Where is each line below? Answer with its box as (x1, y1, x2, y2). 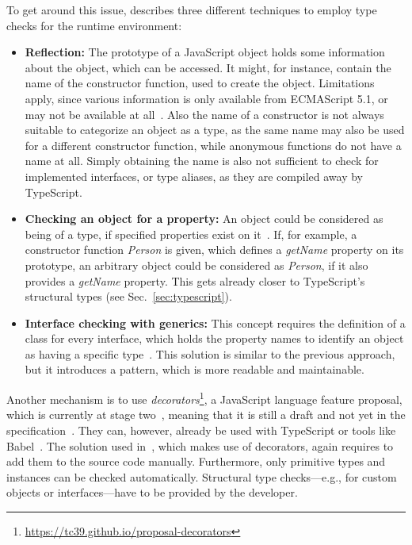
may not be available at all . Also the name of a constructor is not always (25, 106, 384, 122)
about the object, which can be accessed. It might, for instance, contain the (25, 59, 391, 75)
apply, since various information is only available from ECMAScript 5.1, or (25, 90, 388, 106)
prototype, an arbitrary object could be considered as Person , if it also (25, 256, 368, 273)
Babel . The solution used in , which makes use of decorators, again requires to (6, 437, 394, 454)
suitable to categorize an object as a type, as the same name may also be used (25, 121, 405, 138)
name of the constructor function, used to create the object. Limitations (25, 75, 375, 91)
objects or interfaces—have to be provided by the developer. (6, 484, 298, 501)
